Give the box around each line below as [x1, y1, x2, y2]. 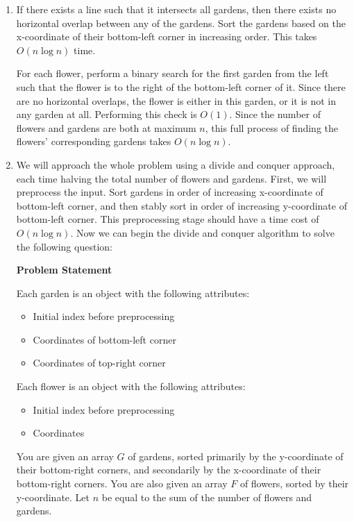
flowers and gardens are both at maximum [16, 120, 196, 135]
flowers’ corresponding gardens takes [16, 134, 171, 149]
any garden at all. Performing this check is [16, 107, 197, 121]
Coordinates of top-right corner [33, 355, 166, 370]
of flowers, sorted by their [239, 476, 349, 491]
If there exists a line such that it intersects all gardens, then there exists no [16, 2, 337, 16]
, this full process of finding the [205, 120, 338, 135]
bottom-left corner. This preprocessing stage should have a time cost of [16, 212, 319, 226]
